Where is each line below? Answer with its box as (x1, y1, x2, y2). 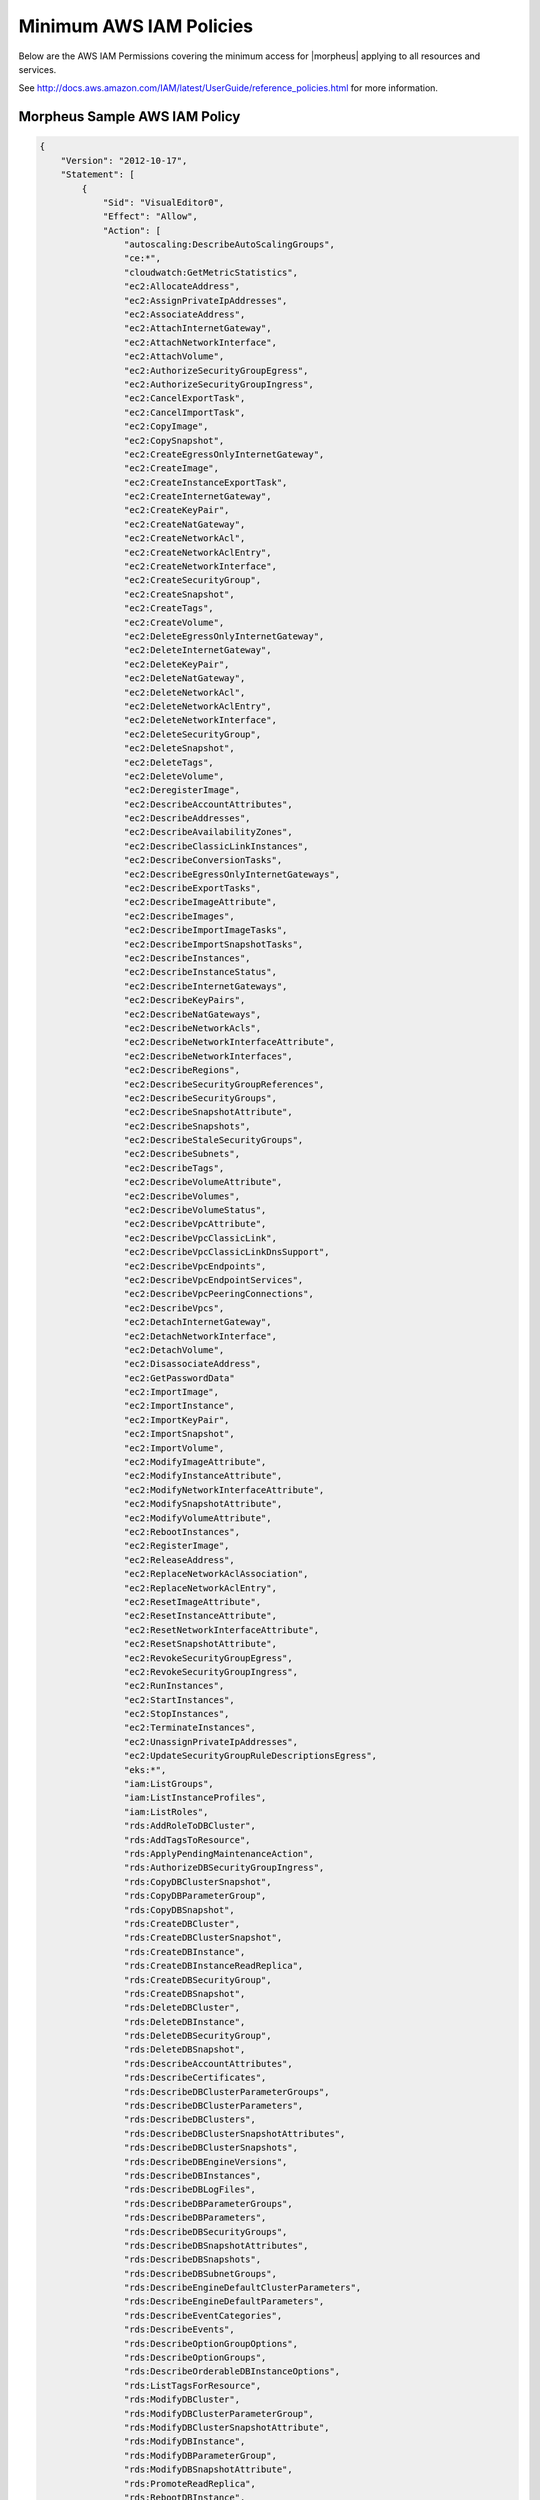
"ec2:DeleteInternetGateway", (123, 645, 272, 656)
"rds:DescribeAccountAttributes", (123, 2058, 294, 2069)
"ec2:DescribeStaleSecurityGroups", (123, 1135, 304, 1146)
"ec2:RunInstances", (123, 1680, 225, 1692)
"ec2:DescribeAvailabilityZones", (123, 826, 294, 838)
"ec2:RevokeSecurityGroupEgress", (123, 1652, 294, 1664)
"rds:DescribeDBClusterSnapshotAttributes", (123, 2128, 346, 2139)
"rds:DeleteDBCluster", (123, 2002, 240, 2014)
